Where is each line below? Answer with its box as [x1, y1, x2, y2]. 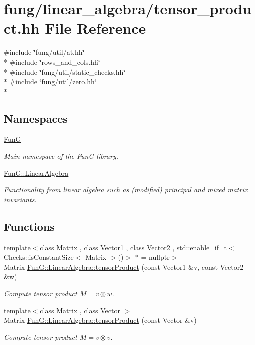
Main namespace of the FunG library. [4, 151, 118, 161]
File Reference [45, 18, 146, 38]
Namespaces [4, 110, 68, 126]
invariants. [4, 194, 37, 204]
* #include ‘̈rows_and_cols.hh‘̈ [4, 56, 100, 67]
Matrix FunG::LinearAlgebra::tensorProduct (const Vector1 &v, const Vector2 [4, 261, 244, 272]
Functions [4, 218, 55, 234]
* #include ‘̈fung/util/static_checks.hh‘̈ [4, 66, 126, 77]
